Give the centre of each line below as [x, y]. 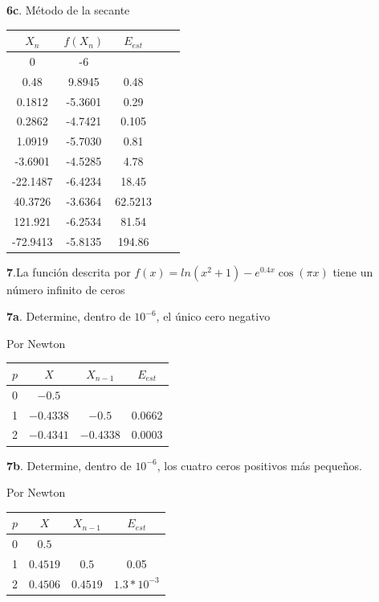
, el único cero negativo [213, 316]
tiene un [353, 271]
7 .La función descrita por [69, 271]
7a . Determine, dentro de [69, 316]
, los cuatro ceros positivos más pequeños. [259, 465]
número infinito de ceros [66, 289]
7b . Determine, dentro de [69, 465]
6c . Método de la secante [68, 10]
